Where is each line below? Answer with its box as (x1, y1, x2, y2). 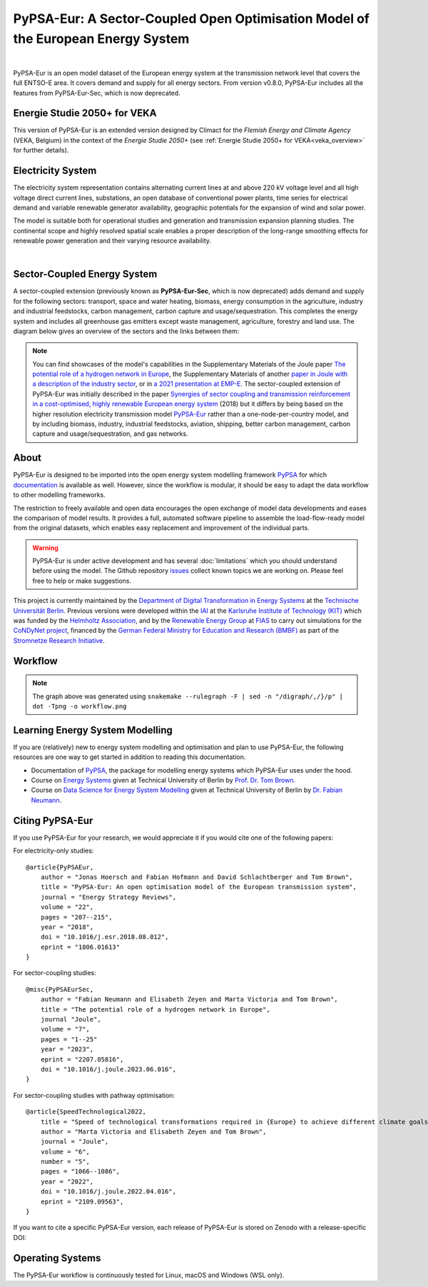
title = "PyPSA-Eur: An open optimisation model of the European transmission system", (40, 883, 357, 891)
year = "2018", (40, 922, 94, 931)
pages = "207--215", (40, 913, 113, 921)
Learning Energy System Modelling (13, 724, 173, 736)
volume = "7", (40, 1025, 91, 1034)
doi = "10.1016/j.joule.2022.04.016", (40, 1188, 177, 1196)
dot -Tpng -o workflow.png (32, 703, 127, 710)
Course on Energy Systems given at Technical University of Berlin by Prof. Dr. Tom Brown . (31, 776, 296, 785)
